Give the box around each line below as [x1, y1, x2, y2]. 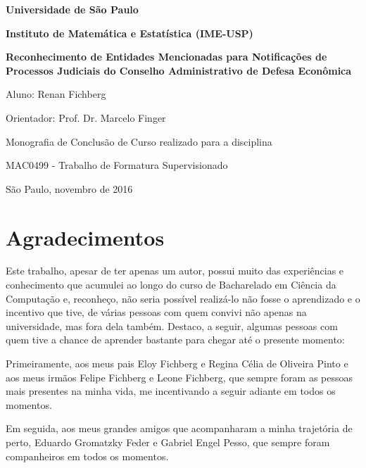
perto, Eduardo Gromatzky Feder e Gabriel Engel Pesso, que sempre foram [6, 435, 330, 449]
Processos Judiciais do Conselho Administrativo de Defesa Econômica [6, 63, 352, 77]
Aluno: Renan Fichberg [6, 87, 106, 101]
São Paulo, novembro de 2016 [6, 181, 133, 196]
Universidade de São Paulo [6, 2, 139, 16]
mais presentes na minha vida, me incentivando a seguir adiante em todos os [6, 384, 336, 398]
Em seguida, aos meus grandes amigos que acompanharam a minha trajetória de [6, 421, 353, 436]
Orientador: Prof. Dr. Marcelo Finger [6, 110, 166, 125]
